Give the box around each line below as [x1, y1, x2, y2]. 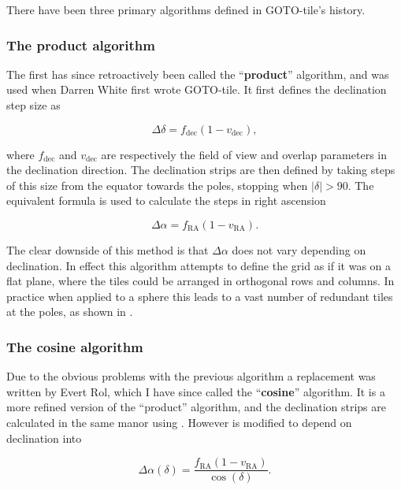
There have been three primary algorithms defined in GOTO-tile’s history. [6, 2, 366, 17]
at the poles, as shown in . [6, 303, 133, 320]
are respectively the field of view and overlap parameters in [101, 146, 387, 162]
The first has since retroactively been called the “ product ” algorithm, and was [6, 65, 389, 82]
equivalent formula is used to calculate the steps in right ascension [6, 192, 326, 209]
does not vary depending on [232, 241, 366, 258]
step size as [6, 97, 61, 113]
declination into [6, 429, 82, 446]
